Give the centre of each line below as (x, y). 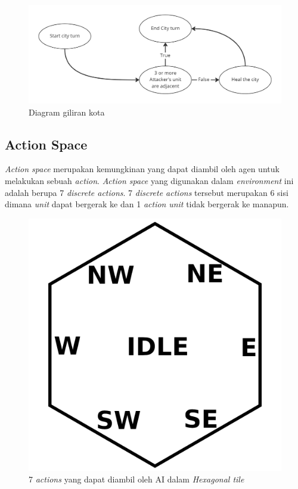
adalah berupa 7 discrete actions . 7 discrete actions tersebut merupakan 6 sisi (147, 192)
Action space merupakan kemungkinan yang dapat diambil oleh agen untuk (142, 169)
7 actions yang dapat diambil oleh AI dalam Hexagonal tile (136, 479)
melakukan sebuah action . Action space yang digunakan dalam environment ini (149, 181)
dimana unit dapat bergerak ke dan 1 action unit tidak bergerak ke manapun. (147, 204)
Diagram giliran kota (67, 112)
